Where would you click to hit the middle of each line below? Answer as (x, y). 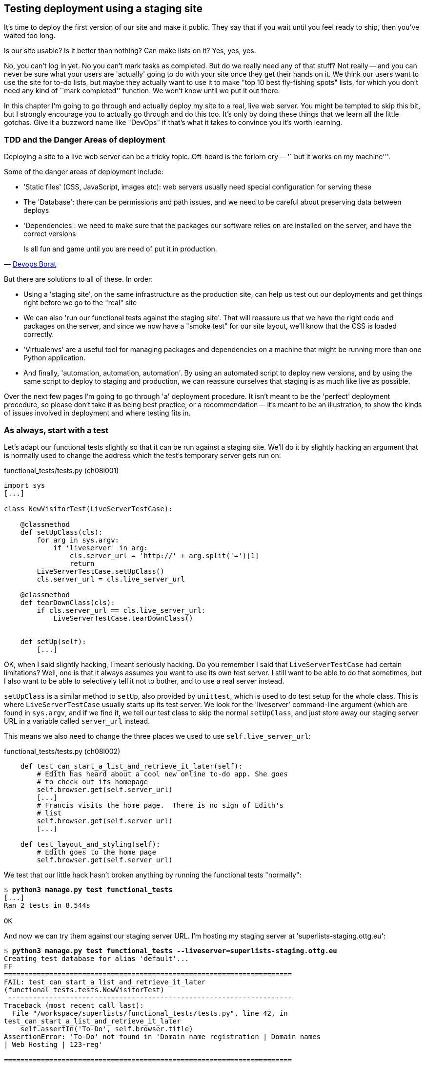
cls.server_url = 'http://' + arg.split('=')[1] (164, 555)
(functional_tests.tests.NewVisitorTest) (84, 990)
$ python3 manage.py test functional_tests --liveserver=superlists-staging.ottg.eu (171, 950)
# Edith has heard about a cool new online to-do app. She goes (162, 774)
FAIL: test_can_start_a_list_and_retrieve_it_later (105, 982)
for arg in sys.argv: (78, 540)
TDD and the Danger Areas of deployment (85, 139)
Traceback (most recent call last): (74, 1005)
